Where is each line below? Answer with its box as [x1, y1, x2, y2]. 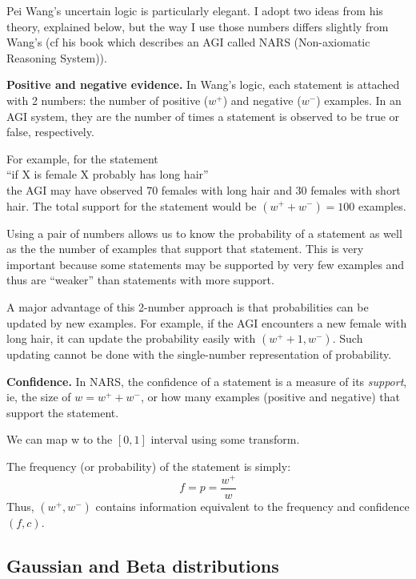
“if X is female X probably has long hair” [6, 166, 209, 183]
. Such [332, 330, 363, 347]
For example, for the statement [6, 150, 158, 167]
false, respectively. [6, 123, 94, 140]
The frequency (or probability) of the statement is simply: [6, 458, 291, 475]
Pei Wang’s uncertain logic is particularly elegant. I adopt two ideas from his [6, 2, 383, 18]
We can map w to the [6, 431, 113, 448]
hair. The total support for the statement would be [6, 197, 257, 214]
